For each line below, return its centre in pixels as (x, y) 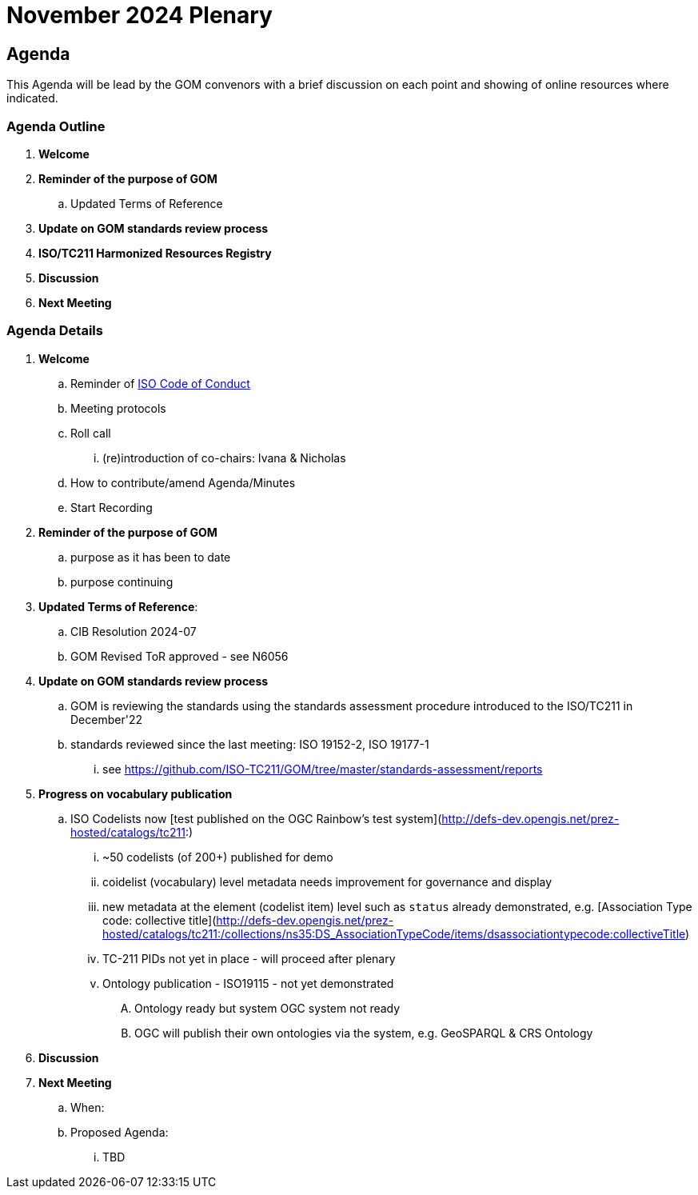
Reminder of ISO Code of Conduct (160, 383)
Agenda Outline (56, 126)
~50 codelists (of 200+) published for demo (218, 857)
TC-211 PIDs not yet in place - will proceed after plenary (249, 958)
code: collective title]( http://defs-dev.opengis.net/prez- (248, 920)
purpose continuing (122, 582)
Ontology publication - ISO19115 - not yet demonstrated (248, 983)
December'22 (106, 719)
